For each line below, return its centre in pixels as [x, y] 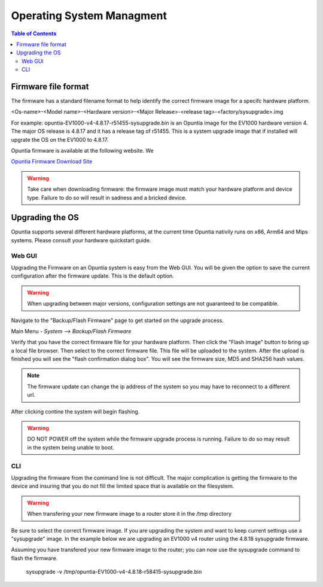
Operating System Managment [89, 16]
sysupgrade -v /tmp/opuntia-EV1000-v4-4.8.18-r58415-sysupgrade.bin [114, 572]
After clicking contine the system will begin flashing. [75, 411]
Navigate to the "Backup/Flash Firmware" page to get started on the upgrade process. [118, 320]
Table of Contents [34, 34]
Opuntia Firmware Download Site [52, 162]
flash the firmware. [34, 558]
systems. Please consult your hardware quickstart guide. [81, 240]
